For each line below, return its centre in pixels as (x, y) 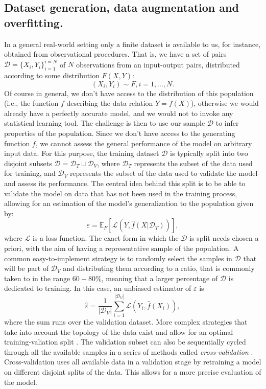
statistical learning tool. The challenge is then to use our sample (105, 123)
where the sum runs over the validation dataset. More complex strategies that (126, 322)
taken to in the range (37, 278)
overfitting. (34, 22)
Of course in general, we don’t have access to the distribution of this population (129, 93)
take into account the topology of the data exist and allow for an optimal (119, 331)
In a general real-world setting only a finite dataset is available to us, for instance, (132, 44)
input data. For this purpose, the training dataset (82, 153)
